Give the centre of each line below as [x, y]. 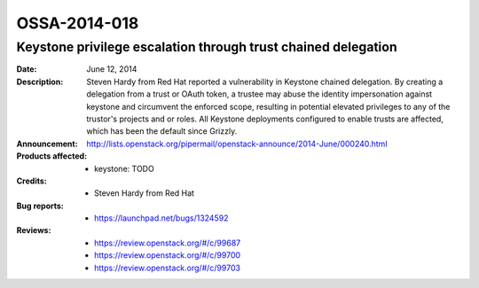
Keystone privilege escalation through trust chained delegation [207, 47]
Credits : [32, 181]
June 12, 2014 [112, 69]
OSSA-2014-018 [78, 23]
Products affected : [52, 156]
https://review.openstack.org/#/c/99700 [168, 255]
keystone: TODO [124, 168]
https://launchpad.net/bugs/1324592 [161, 218]
